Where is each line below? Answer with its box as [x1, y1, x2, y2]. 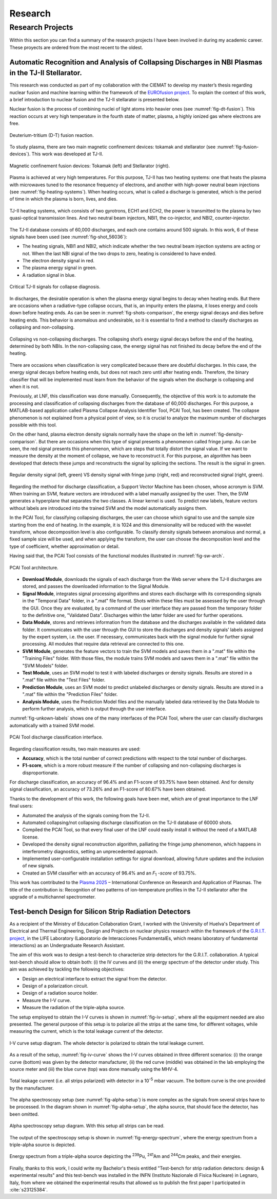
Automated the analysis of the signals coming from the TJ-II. [22, 812, 150, 818]
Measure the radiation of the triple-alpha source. [22, 1005, 125, 1011]
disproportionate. [22, 769, 59, 776]
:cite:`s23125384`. [9, 1186, 48, 1193]
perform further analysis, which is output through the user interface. [22, 705, 167, 712]
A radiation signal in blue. [22, 272, 76, 278]
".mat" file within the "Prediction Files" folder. [22, 691, 118, 697]
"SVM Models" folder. [22, 663, 69, 669]
